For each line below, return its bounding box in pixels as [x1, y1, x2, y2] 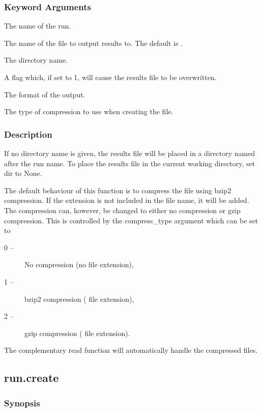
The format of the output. [4, 89, 85, 99]
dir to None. [4, 168, 42, 178]
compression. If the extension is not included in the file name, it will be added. [4, 195, 249, 205]
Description [4, 127, 52, 140]
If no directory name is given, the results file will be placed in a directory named [4, 148, 255, 158]
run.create [4, 370, 59, 385]
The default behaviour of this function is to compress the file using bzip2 [4, 185, 231, 195]
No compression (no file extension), [24, 259, 134, 270]
